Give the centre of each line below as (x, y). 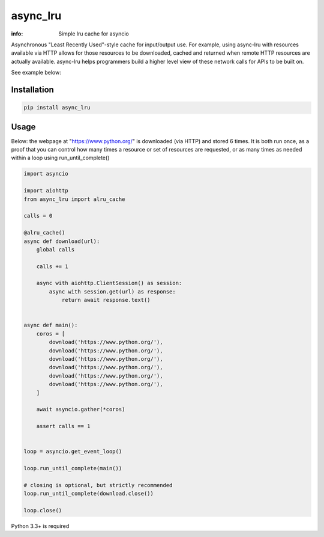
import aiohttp (46, 191)
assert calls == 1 (63, 426)
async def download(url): (62, 241)
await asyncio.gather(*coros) (81, 410)
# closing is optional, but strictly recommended (98, 485)
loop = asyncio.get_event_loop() (73, 452)
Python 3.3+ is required (40, 526)
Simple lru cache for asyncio (94, 34)
